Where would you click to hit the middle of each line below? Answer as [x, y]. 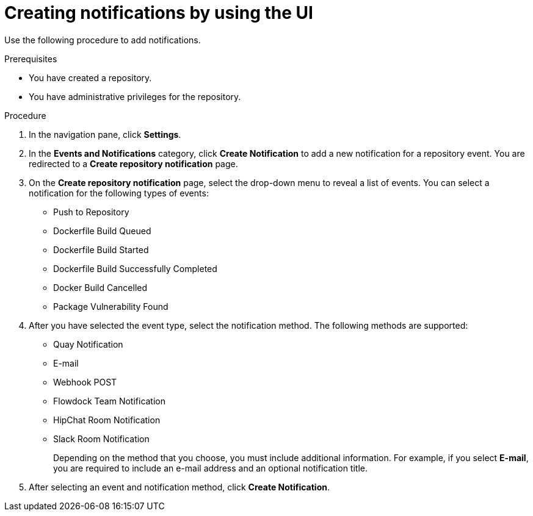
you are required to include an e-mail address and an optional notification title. [210, 468]
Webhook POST [85, 382]
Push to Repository [91, 212]
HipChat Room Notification [107, 420]
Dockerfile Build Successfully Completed [135, 268]
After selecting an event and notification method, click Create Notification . [179, 487]
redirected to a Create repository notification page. [133, 163]
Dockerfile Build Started [101, 249]
